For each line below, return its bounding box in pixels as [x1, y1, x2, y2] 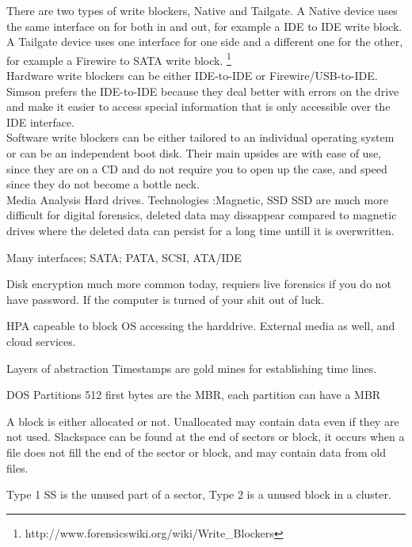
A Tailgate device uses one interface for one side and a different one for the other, [6, 33, 403, 50]
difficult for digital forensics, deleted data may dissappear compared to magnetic [6, 207, 397, 223]
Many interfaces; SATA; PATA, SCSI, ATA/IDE [6, 249, 242, 265]
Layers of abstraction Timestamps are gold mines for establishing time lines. [6, 359, 377, 376]
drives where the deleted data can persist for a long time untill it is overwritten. [6, 222, 395, 238]
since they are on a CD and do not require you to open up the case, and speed [6, 160, 387, 177]
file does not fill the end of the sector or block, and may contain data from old [6, 443, 386, 460]
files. [6, 459, 29, 476]
